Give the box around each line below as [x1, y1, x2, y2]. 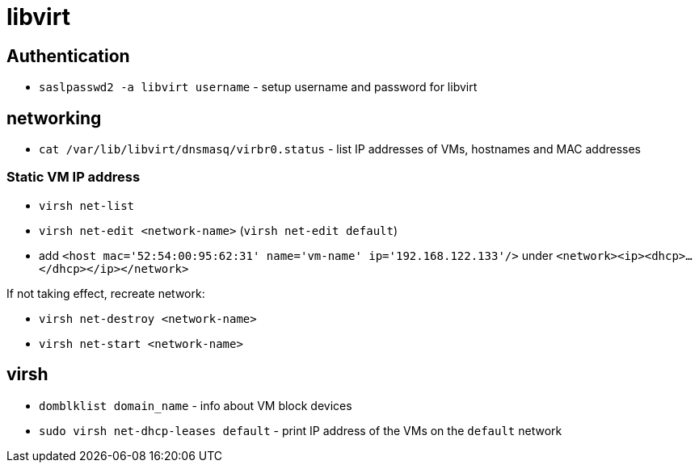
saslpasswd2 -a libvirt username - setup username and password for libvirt [39, 80, 478, 94]
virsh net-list [39, 199, 135, 212]
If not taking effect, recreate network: [6, 286, 205, 300]
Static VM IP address [6, 169, 141, 186]
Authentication [6, 45, 130, 66]
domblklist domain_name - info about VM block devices [39, 398, 352, 412]
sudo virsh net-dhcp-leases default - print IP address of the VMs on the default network [39, 423, 562, 438]
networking [6, 107, 102, 128]
